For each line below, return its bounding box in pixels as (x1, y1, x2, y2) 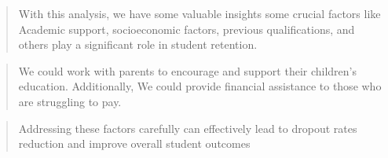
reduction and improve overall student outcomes (18, 135, 251, 152)
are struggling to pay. (18, 93, 122, 109)
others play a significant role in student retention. (18, 36, 258, 53)
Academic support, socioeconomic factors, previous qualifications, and (18, 20, 355, 37)
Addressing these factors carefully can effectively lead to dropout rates (18, 119, 357, 136)
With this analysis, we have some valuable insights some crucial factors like (18, 6, 381, 21)
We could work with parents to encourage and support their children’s (18, 62, 357, 79)
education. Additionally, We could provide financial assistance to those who (18, 78, 382, 94)
